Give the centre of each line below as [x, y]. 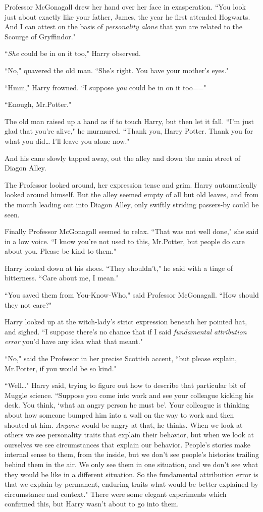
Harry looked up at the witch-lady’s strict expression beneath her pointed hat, [126, 322]
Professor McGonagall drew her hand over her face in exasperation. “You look [125, 7]
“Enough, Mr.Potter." [38, 104]
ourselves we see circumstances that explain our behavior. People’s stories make [128, 444]
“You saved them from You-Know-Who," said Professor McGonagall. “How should [132, 295]
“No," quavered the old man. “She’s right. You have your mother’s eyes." [117, 70]
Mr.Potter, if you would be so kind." [61, 368]
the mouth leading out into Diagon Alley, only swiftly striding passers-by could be [132, 204]
